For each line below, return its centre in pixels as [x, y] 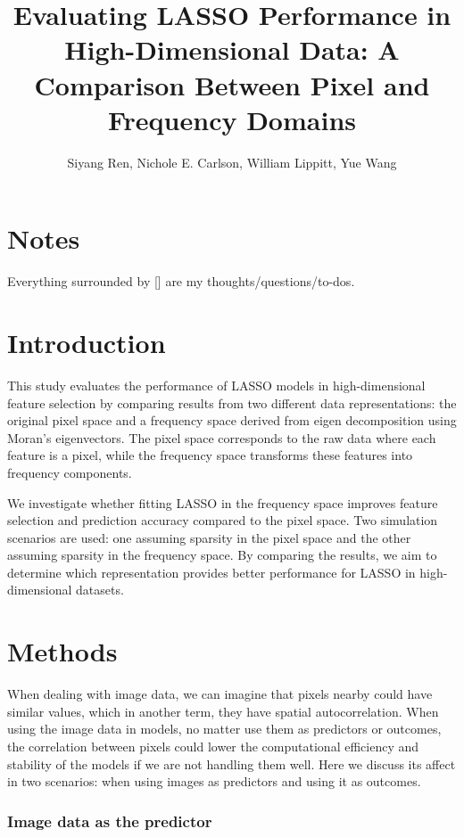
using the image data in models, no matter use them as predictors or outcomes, [224, 729]
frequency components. [70, 472]
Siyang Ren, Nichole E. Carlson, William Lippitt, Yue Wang [232, 162]
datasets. [100, 590]
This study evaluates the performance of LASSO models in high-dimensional [216, 385]
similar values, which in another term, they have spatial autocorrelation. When [223, 711]
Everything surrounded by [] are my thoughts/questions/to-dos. [181, 281]
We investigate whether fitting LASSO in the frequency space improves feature [223, 502]
